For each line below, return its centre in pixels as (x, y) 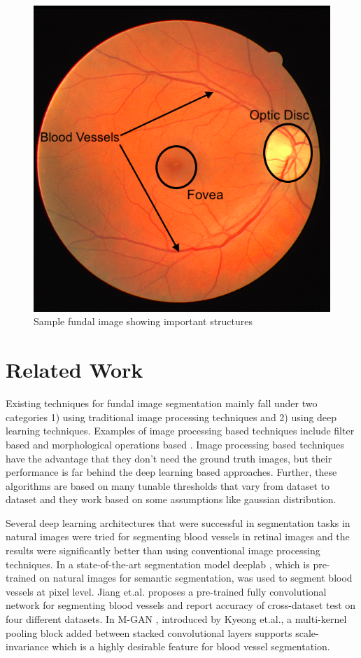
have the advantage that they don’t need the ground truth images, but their (169, 458)
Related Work (75, 370)
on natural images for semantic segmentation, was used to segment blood (196, 578)
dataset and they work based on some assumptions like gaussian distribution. (171, 499)
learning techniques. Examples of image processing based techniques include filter (180, 431)
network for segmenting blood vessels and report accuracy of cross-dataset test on (181, 605)
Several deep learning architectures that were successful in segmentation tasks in (178, 522)
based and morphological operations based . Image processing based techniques (175, 444)
